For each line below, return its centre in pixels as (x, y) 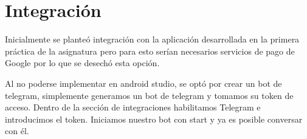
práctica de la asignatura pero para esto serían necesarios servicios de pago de (150, 51)
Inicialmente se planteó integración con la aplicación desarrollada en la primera (152, 39)
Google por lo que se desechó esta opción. (82, 63)
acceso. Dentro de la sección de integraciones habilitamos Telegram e (133, 107)
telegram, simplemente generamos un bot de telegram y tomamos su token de (149, 95)
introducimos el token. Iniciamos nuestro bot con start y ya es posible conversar (154, 119)
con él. (17, 131)
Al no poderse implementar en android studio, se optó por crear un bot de (143, 83)
